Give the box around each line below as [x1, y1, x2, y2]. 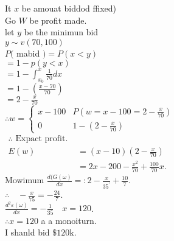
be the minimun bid [24, 26, 99, 38]
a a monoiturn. [41, 214, 97, 226]
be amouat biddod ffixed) [21, 2, 117, 14]
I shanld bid [5, 226, 50, 239]
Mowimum [5, 173, 44, 186]
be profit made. [29, 13, 87, 26]
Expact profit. [15, 134, 68, 143]
